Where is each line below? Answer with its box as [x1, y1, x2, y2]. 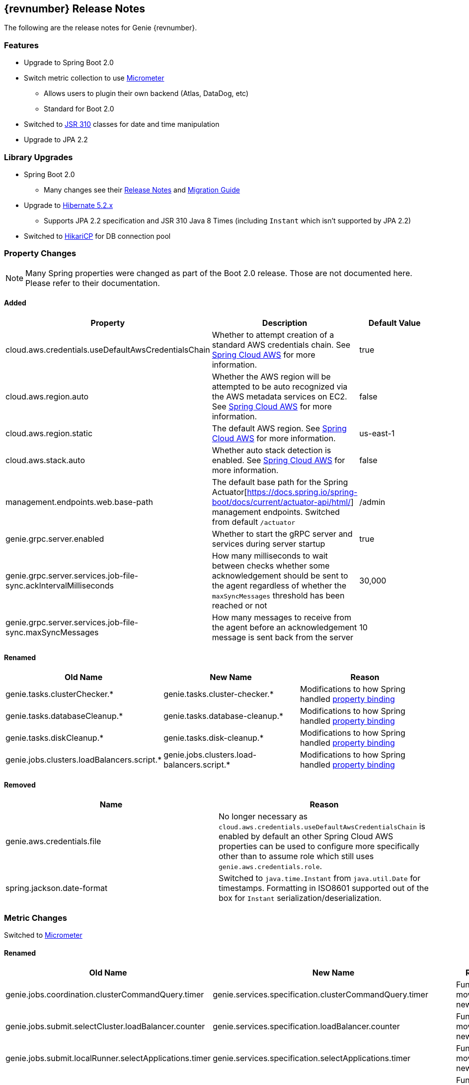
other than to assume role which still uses [219, 851, 374, 862]
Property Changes [4, 248, 77, 259]
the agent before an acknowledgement [212, 622, 357, 632]
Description [262, 317, 308, 328]
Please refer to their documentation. [25, 278, 160, 288]
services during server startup [212, 538, 325, 549]
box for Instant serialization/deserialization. [219, 893, 382, 903]
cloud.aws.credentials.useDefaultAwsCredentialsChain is [219, 821, 425, 832]
